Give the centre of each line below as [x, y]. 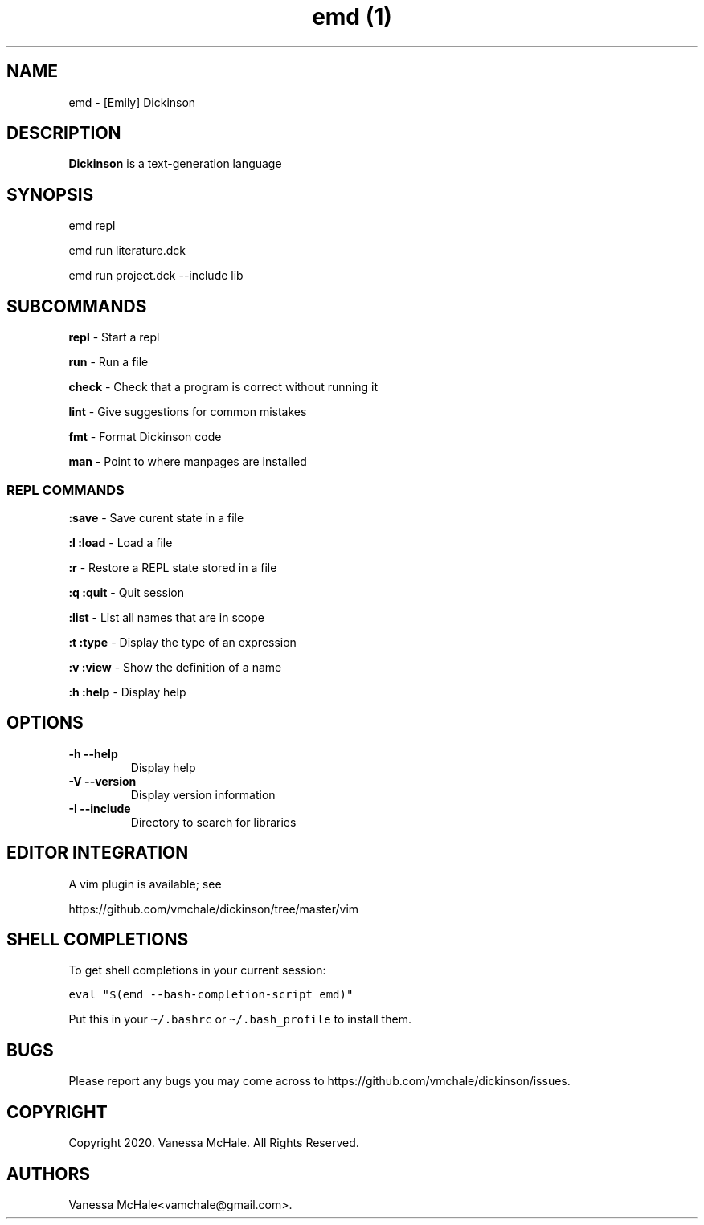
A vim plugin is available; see [145, 884]
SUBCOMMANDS [77, 306]
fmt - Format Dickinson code [145, 437]
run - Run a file [108, 362]
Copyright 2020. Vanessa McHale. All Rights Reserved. [214, 1143]
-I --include [100, 808]
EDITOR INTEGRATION [98, 853]
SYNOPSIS [50, 194]
